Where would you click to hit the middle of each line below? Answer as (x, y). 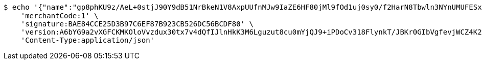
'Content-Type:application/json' (88, 40)
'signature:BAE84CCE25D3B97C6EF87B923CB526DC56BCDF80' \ (137, 24)
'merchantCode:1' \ (60, 16)
